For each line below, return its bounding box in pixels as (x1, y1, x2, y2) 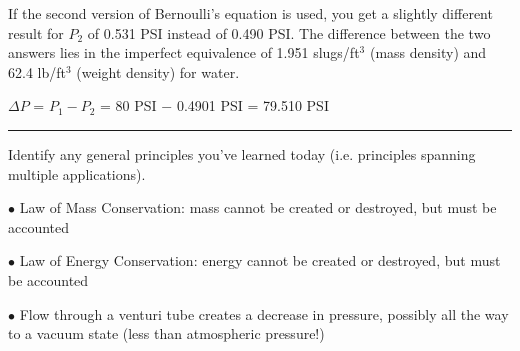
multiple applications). (8, 163, 146, 184)
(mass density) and (369, 42, 487, 63)
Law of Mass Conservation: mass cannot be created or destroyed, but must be (19, 197, 497, 218)
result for (8, 22, 64, 43)
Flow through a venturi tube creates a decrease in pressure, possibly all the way (19, 303, 509, 324)
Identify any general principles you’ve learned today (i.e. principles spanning (8, 143, 476, 164)
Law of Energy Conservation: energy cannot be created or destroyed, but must (19, 250, 501, 271)
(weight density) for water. (76, 61, 240, 82)
